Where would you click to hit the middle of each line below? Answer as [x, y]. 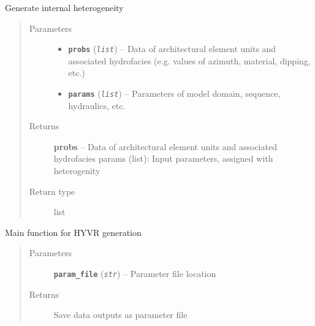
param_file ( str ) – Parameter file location [135, 274]
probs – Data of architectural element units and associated [165, 146]
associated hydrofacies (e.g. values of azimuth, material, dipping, [189, 60]
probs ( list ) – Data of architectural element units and [172, 49]
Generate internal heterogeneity [64, 7]
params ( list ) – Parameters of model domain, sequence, [174, 93]
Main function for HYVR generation [73, 232]
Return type [52, 191]
